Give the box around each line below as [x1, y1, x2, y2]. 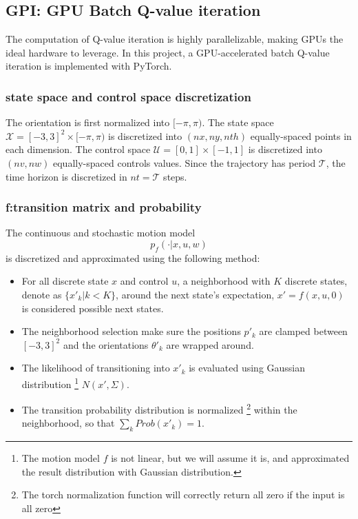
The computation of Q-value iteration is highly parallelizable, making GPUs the [6, 32, 344, 46]
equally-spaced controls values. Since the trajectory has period [53, 155, 316, 170]
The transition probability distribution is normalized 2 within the [21, 400, 297, 416]
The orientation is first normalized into [6, 115, 170, 130]
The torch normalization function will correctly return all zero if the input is [21, 487, 345, 502]
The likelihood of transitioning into [21, 360, 170, 375]
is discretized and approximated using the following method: [6, 250, 260, 265]
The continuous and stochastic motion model [6, 225, 196, 240]
